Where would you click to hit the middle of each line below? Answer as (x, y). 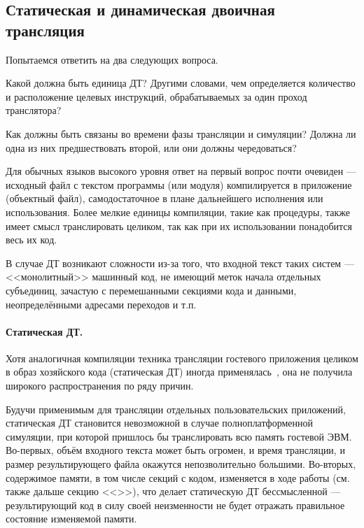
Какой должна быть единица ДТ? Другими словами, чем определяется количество (181, 83)
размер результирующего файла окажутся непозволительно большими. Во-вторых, (181, 464)
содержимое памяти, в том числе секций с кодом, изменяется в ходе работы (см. (178, 477)
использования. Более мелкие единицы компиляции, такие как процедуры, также (178, 212)
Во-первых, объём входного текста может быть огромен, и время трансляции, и (175, 450)
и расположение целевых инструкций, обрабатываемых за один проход (156, 96)
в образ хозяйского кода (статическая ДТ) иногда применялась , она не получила (179, 372)
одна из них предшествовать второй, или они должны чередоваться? (151, 147)
